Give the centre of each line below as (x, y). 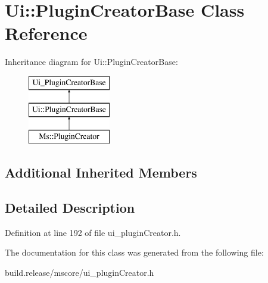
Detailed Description (70, 208)
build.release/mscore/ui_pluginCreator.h (80, 273)
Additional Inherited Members (101, 172)
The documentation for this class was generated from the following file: (134, 252)
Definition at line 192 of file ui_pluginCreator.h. (93, 232)
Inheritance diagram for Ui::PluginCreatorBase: (91, 62)
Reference (46, 33)
